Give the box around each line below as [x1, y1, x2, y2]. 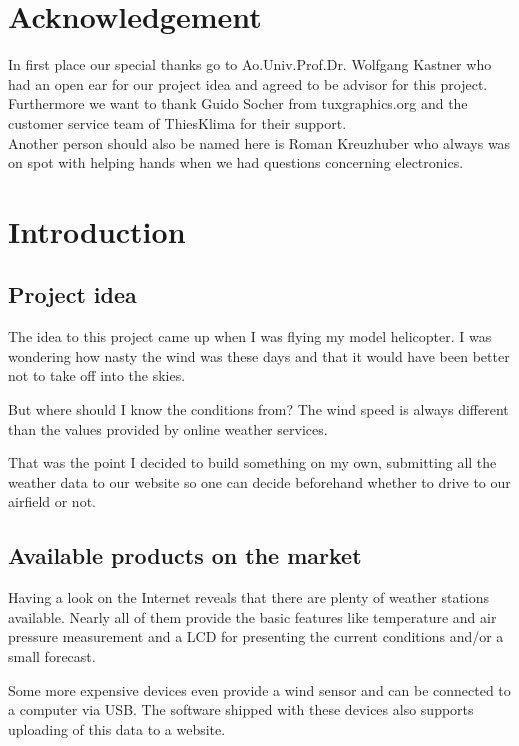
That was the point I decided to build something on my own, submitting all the [8, 452, 497, 473]
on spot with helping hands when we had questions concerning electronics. [8, 152, 464, 173]
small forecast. [8, 646, 96, 666]
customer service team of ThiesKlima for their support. [8, 112, 347, 133]
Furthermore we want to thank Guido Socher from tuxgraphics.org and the [8, 93, 468, 114]
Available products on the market [8, 540, 362, 571]
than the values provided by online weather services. [8, 418, 328, 439]
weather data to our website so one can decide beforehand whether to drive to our [8, 471, 511, 492]
